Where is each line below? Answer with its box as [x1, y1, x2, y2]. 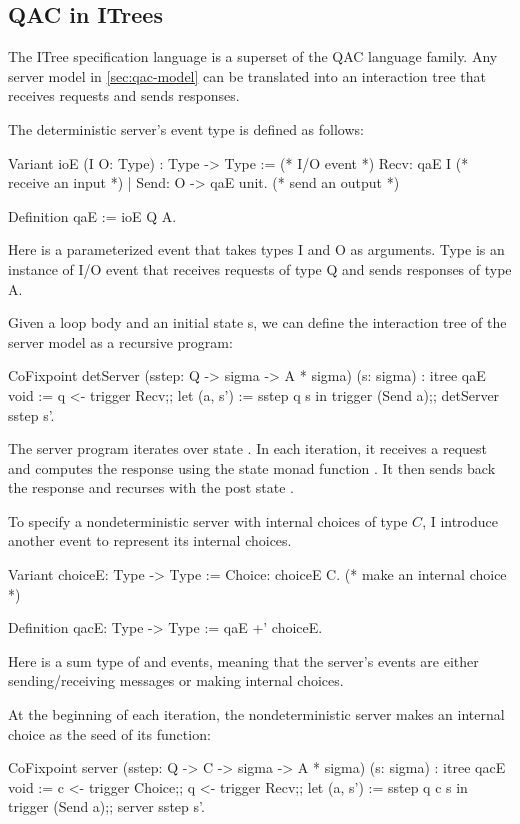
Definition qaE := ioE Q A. [8, 205, 177, 226]
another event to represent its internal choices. [8, 530, 292, 551]
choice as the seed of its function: [8, 723, 211, 744]
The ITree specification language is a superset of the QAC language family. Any [8, 46, 498, 67]
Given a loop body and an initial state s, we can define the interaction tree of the [8, 312, 507, 333]
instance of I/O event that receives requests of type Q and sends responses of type [8, 258, 512, 279]
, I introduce [422, 510, 499, 531]
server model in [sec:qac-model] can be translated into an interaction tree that [8, 65, 486, 86]
